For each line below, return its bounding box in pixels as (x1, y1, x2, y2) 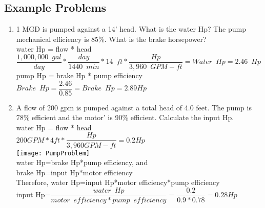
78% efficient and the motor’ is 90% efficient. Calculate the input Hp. (16, 112, 234, 123)
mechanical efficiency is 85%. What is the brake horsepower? (16, 33, 207, 44)
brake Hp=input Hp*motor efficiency (16, 167, 133, 177)
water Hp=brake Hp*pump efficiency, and (16, 157, 148, 168)
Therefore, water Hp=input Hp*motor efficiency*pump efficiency (16, 177, 220, 188)
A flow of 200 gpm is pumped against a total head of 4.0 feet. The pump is (16, 102, 252, 112)
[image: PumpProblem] (16, 149, 90, 157)
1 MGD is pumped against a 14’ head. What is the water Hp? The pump (16, 24, 246, 34)
